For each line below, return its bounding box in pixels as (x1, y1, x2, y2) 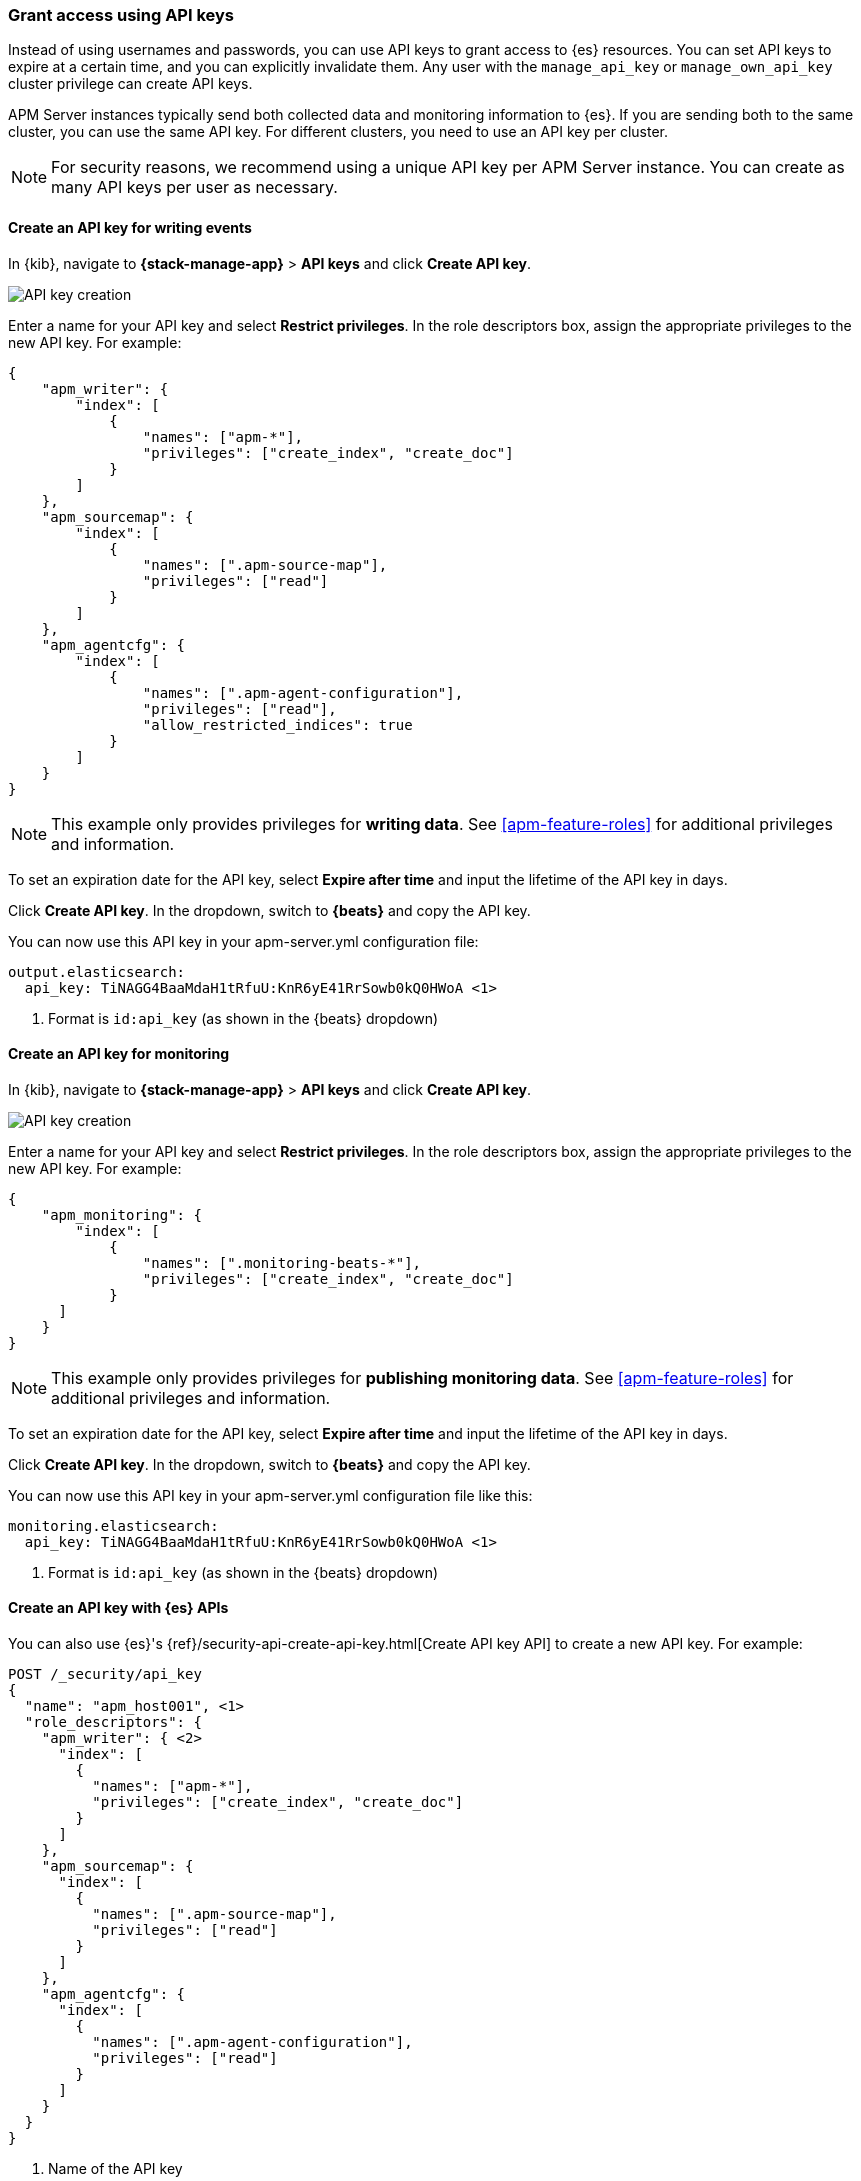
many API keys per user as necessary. (51, 177, 338, 198)
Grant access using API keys (8, 5, 234, 25)
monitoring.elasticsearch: (8, 1517, 219, 1534)
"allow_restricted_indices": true (142, 716, 413, 733)
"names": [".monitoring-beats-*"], (142, 1254, 422, 1271)
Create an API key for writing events (8, 218, 252, 236)
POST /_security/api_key (8, 1666, 202, 1683)
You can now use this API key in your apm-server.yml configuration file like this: (8, 1486, 533, 1504)
